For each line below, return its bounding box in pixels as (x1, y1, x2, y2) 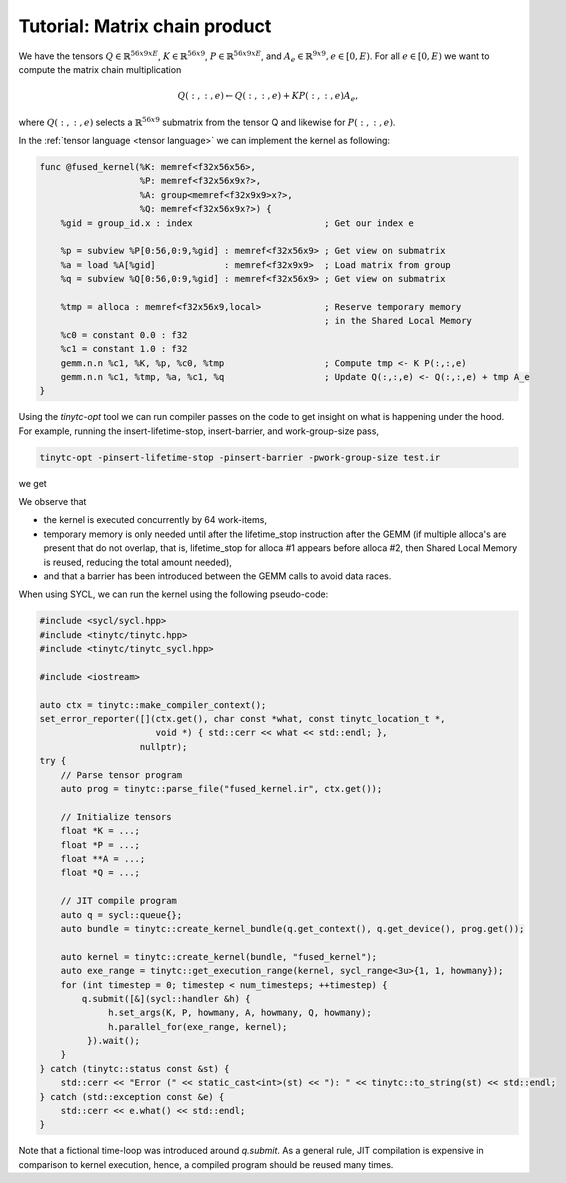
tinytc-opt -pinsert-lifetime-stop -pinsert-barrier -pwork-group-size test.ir (39, 451, 441, 463)
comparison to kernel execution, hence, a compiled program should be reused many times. (18, 1158, 394, 1170)
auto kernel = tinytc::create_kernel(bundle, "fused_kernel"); (60, 951, 378, 962)
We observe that (18, 496, 87, 508)
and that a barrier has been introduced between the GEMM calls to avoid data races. (43, 570, 392, 582)
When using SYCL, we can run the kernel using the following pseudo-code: (18, 588, 329, 600)
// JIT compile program (60, 895, 177, 907)
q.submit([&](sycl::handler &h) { (81, 993, 251, 1004)
